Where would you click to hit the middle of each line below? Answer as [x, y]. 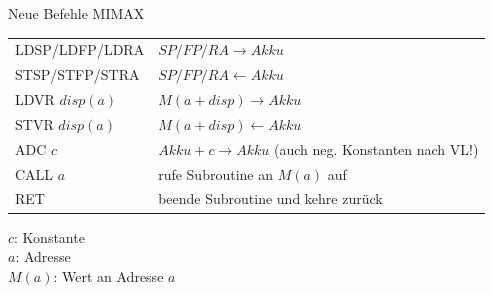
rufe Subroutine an [215, 173]
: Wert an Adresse [108, 275]
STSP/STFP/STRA [77, 74]
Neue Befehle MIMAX [76, 13]
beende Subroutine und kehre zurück [270, 198]
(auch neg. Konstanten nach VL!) [376, 148]
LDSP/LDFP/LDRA [80, 49]
